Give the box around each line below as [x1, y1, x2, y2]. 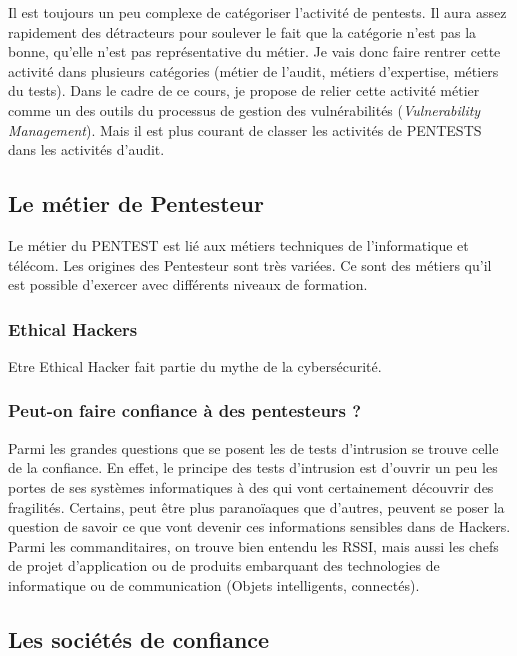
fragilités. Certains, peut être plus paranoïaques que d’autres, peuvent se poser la [8, 496, 505, 517]
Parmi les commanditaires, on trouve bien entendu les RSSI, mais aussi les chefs [8, 535, 499, 556]
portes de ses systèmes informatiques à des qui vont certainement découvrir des [8, 476, 494, 497]
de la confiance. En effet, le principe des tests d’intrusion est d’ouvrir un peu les [8, 457, 498, 478]
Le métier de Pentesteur [8, 188, 264, 219]
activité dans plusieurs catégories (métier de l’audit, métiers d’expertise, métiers [8, 60, 499, 81]
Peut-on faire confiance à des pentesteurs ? [8, 398, 362, 423]
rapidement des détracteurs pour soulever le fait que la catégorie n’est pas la [8, 21, 477, 42]
